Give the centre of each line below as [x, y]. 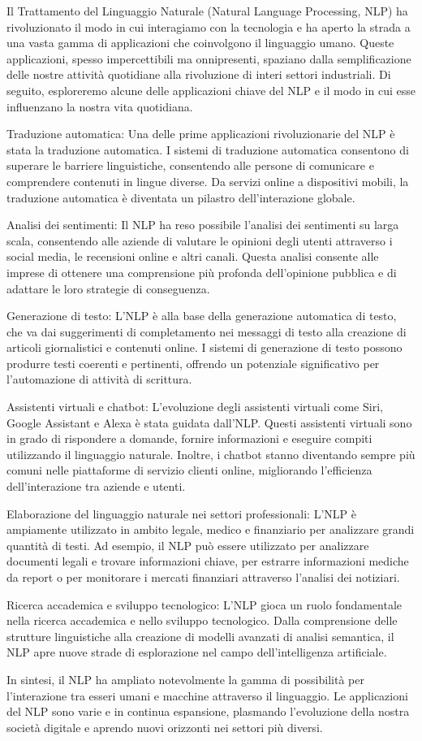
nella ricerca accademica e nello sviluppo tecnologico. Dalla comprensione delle [202, 620]
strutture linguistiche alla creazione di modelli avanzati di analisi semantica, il [200, 636]
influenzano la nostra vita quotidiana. [100, 106]
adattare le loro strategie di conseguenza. [108, 288]
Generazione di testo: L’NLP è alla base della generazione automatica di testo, [202, 316]
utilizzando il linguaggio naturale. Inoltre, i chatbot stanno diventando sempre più [211, 454]
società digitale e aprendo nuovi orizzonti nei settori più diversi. [165, 727]
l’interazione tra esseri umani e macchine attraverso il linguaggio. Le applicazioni [207, 695]
